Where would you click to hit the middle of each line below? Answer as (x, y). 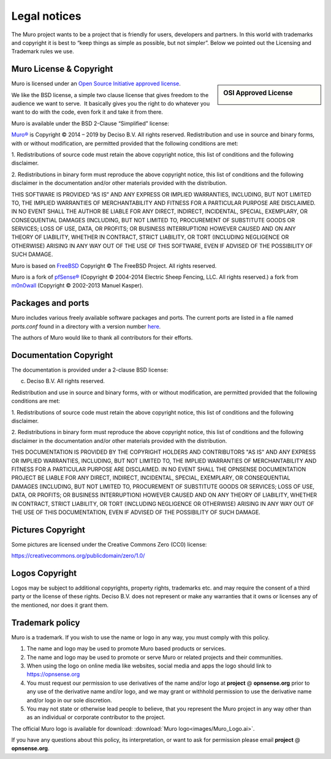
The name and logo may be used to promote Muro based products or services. (126, 648)
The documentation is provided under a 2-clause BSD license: (90, 370)
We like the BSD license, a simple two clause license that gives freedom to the (110, 95)
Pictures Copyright (48, 530)
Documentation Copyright (62, 355)
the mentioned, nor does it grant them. (60, 605)
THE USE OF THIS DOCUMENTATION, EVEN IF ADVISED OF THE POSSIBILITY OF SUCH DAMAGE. (136, 512)
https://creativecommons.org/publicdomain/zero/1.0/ (78, 556)
